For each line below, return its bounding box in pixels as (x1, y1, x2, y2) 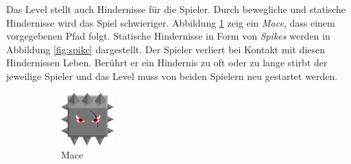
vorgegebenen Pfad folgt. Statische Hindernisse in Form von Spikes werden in (6, 29, 330, 43)
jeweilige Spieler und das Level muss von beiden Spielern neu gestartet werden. (6, 68, 338, 83)
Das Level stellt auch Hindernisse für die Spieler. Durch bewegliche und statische (6, 2, 346, 16)
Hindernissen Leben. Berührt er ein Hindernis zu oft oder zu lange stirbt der (6, 55, 328, 70)
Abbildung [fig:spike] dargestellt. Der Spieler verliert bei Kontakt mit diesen (6, 42, 326, 56)
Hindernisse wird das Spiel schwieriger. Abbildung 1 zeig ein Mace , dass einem (6, 15, 335, 29)
